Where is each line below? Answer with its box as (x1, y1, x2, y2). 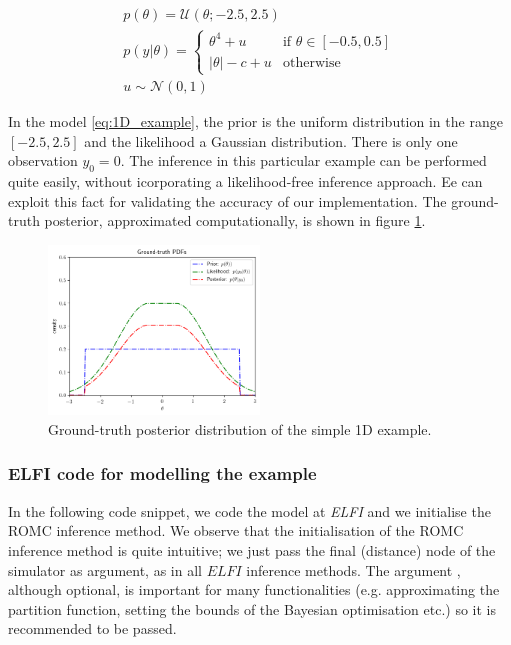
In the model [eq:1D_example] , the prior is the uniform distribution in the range (8, 111, 503, 132)
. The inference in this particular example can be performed (120, 150, 487, 171)
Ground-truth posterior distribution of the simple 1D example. (48, 418, 432, 439)
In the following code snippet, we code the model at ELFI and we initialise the (8, 500, 491, 521)
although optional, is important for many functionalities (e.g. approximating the (8, 579, 500, 600)
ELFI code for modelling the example (8, 461, 317, 486)
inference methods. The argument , (246, 559, 461, 580)
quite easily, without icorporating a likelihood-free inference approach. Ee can (8, 171, 483, 192)
